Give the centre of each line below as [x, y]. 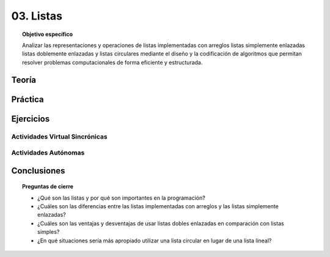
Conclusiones [38, 171]
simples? [49, 232]
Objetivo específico [48, 34]
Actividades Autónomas [48, 153]
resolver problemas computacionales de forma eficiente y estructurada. [112, 62]
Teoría [24, 80]
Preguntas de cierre [48, 187]
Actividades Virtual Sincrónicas [59, 136]
